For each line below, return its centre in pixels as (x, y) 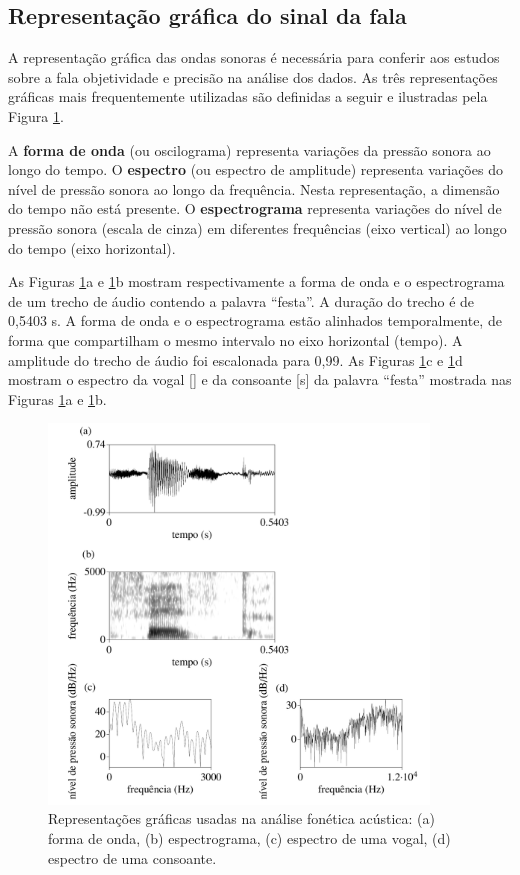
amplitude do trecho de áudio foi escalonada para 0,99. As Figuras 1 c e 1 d (235, 359)
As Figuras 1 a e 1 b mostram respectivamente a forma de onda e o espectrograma (256, 281)
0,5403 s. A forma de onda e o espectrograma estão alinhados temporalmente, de (255, 320)
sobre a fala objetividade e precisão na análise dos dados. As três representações (253, 76)
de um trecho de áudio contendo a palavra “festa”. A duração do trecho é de (241, 300)
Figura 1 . (36, 115)
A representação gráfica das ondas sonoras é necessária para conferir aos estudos (254, 57)
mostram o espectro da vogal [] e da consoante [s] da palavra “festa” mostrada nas (260, 379)
